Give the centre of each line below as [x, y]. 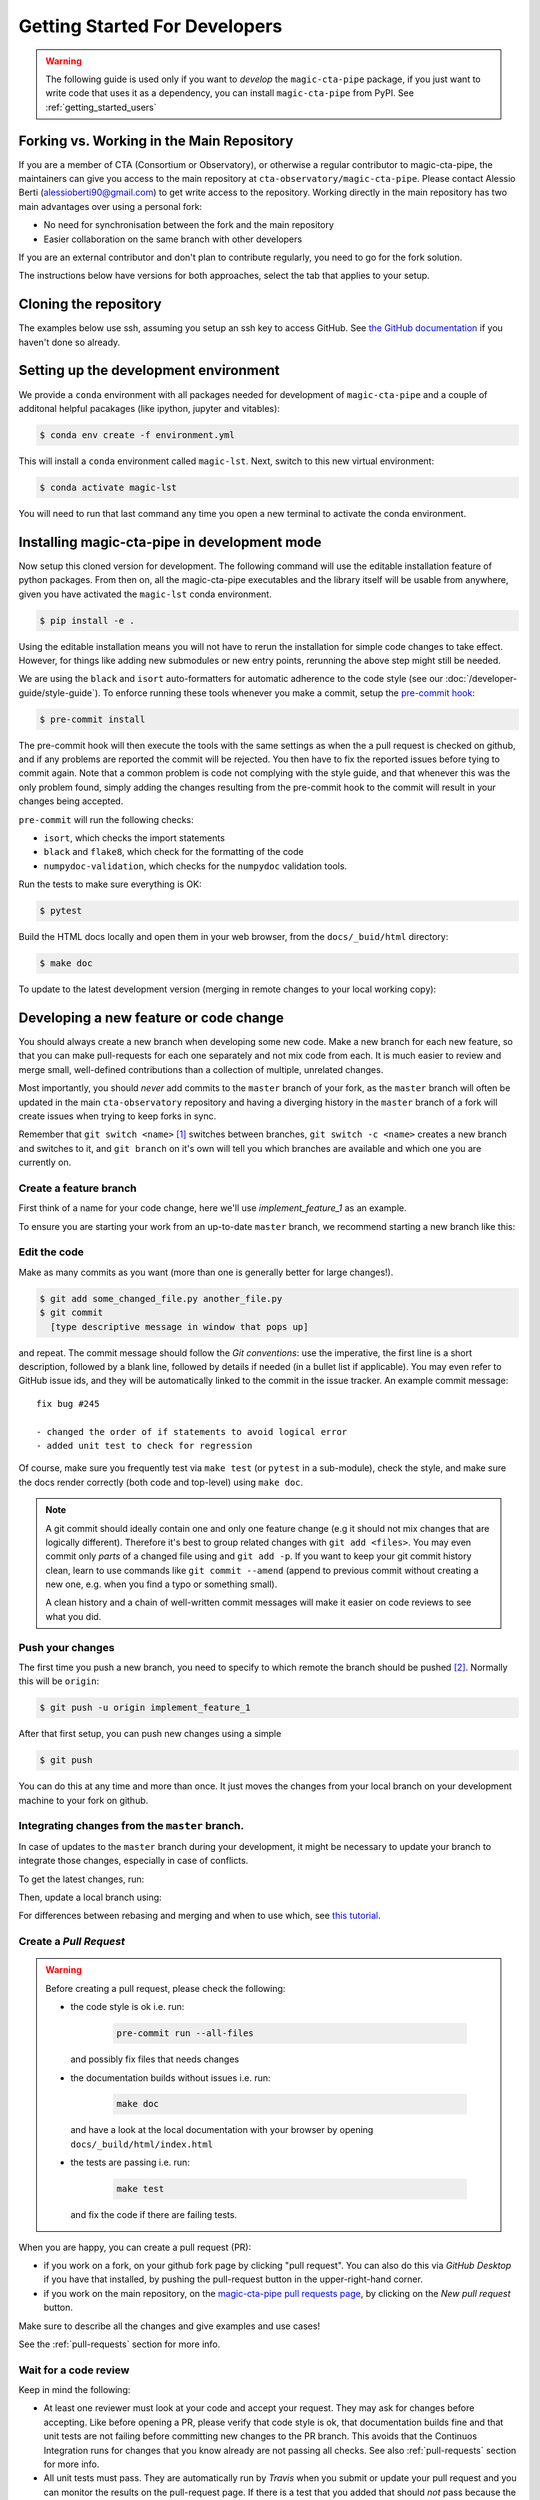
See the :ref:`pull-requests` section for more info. [119, 2344]
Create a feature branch [77, 1188]
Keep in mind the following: [74, 2390]
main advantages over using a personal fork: [110, 206]
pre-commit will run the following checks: [106, 819]
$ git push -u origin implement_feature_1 [145, 1708]
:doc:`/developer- [481, 679]
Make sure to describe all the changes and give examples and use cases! [169, 2326]
